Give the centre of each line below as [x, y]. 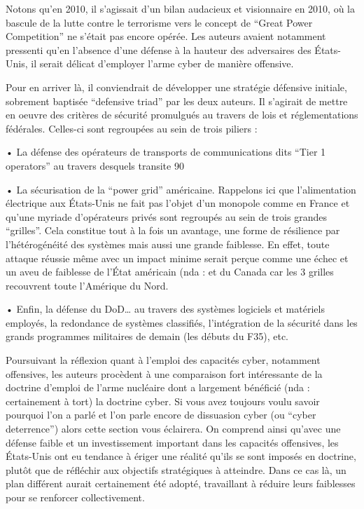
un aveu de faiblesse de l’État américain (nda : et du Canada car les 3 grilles [170, 272]
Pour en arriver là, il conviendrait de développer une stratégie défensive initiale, [176, 87]
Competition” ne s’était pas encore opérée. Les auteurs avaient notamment [166, 36]
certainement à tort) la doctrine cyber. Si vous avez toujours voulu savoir [163, 401]
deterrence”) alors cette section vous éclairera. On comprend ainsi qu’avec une [173, 429]
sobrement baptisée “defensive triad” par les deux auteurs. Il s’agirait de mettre [177, 101]
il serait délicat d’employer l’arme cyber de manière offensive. [162, 63]
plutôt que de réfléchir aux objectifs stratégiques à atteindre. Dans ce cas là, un [176, 469]
